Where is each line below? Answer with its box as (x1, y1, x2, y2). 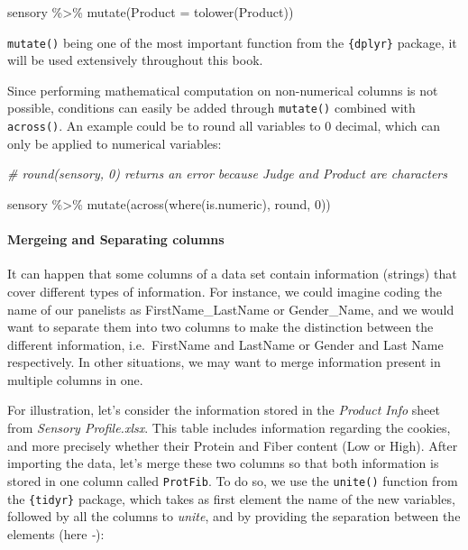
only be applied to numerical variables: (7, 133, 222, 152)
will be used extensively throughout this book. (7, 50, 263, 69)
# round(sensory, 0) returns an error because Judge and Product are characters (7, 164, 447, 183)
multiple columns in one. (7, 370, 143, 389)
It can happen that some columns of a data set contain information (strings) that (7, 264, 457, 283)
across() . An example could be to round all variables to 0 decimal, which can (7, 116, 441, 135)
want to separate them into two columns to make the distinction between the (7, 317, 434, 336)
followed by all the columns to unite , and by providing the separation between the (7, 507, 461, 526)
